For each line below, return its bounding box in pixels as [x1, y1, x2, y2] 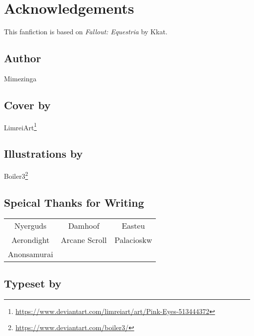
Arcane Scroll [61, 234, 107, 245]
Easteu [122, 219, 145, 231]
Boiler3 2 [4, 169, 28, 181]
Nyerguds [14, 219, 47, 231]
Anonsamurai [8, 248, 53, 260]
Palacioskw [114, 234, 152, 245]
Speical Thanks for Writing [4, 194, 144, 210]
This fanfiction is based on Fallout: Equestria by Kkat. [4, 26, 168, 37]
